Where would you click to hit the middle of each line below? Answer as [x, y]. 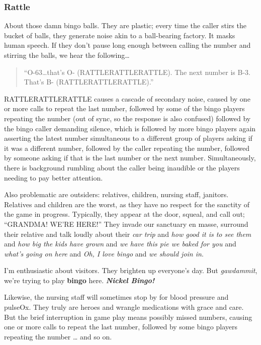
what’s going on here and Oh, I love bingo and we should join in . [104, 253]
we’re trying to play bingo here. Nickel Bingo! [79, 280]
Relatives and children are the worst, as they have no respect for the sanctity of [127, 204]
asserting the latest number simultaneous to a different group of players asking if [128, 138]
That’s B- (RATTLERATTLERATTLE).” [89, 82]
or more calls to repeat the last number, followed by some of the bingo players [124, 108]
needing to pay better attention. [54, 177]
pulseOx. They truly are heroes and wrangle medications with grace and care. [124, 307]
